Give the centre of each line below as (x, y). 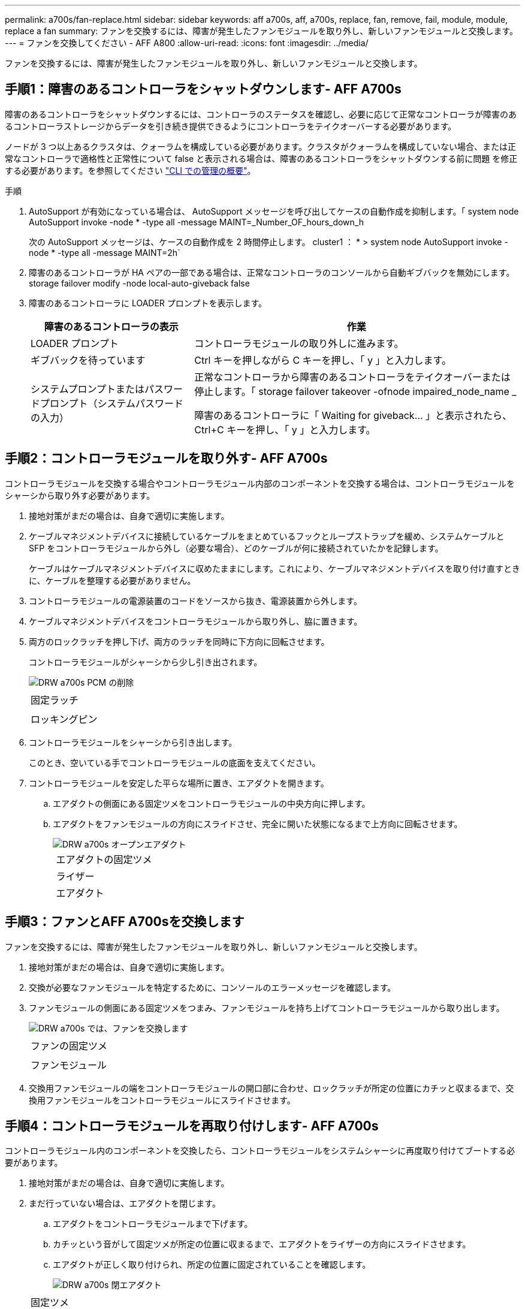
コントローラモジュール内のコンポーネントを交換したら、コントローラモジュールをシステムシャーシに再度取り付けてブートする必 (260, 1151)
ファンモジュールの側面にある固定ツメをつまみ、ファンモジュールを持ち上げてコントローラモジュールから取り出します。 (267, 1008)
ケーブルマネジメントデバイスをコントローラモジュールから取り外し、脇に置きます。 (196, 621)
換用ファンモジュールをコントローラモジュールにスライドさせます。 (162, 1100)
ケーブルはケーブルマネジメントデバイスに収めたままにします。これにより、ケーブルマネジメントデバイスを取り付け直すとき (274, 568)
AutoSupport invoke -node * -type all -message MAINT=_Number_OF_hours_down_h (196, 222)
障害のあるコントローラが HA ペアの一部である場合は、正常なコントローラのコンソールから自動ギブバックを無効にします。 (272, 272)
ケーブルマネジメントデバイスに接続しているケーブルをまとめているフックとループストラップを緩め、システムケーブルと (267, 536)
